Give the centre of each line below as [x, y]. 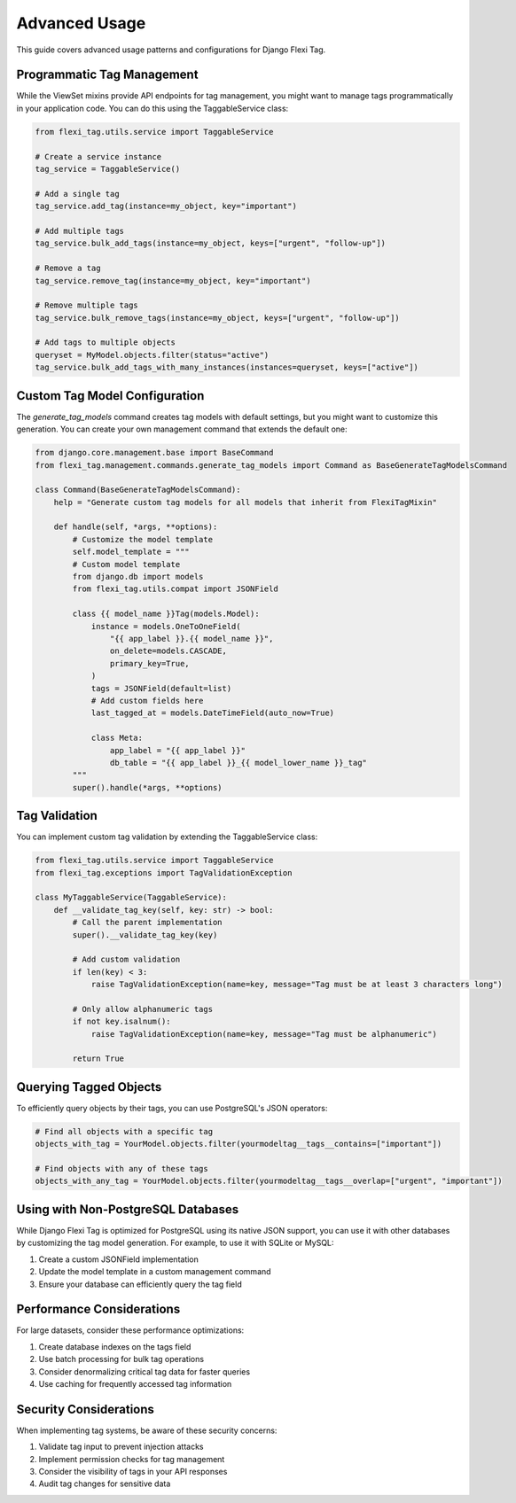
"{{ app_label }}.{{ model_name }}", [192, 639]
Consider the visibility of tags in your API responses [133, 1472]
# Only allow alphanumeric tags [142, 1009]
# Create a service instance [98, 156]
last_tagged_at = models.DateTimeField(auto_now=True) [213, 713]
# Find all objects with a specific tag [124, 1131]
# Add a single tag [77, 194]
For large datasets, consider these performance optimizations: [130, 1330]
